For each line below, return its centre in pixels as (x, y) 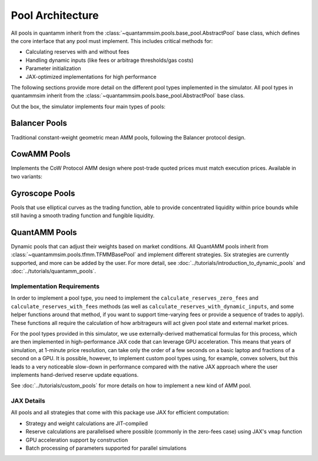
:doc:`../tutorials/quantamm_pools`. (54, 271)
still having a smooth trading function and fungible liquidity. (83, 215)
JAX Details (28, 401)
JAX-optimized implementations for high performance (91, 77)
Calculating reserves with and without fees (77, 52)
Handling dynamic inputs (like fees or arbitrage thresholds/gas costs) (110, 60)
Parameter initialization (54, 68)
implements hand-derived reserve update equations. (75, 374)
